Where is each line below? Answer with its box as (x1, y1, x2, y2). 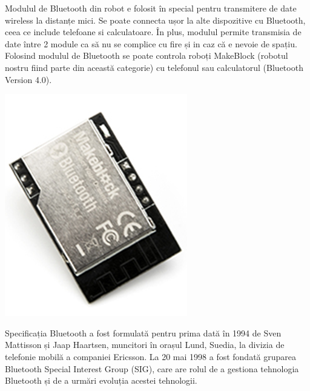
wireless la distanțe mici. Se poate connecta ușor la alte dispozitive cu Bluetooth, (5, 13, 306, 26)
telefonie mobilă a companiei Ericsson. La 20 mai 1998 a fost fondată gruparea (5, 350, 297, 363)
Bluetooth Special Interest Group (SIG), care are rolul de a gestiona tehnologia (5, 362, 299, 375)
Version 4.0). (5, 73, 52, 85)
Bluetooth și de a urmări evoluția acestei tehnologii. (5, 374, 197, 387)
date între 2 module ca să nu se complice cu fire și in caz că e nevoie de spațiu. (5, 37, 297, 50)
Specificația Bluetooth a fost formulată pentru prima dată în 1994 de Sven (5, 326, 282, 339)
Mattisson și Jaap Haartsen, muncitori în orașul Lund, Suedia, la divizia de (5, 338, 285, 351)
